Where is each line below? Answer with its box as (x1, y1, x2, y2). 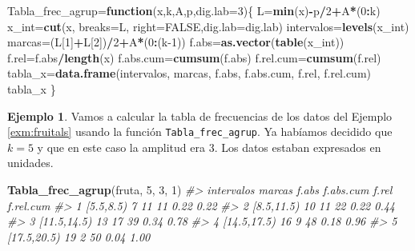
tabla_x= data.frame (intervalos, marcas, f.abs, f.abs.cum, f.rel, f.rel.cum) (7, 65, 372, 82)
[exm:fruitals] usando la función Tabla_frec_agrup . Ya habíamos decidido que (7, 123, 393, 140)
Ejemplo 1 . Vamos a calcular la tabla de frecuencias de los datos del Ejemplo (7, 107, 393, 124)
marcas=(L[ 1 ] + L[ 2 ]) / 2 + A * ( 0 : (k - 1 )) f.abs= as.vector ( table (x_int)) (7, 34, 344, 50)
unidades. (7, 154, 54, 171)
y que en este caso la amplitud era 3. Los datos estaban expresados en (37, 138, 381, 155)
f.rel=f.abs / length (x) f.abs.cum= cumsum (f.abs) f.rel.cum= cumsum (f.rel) (7, 49, 381, 66)
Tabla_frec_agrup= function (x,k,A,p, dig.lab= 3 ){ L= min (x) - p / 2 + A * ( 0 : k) (7, 2, 381, 18)
